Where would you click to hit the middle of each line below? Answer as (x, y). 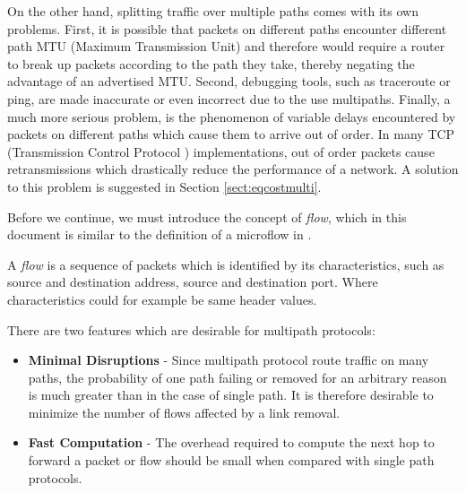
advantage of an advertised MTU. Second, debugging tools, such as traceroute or (229, 81)
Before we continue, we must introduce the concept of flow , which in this (207, 216)
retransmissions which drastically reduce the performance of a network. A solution (233, 169)
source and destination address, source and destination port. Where (193, 282)
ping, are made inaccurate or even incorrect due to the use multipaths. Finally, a (229, 98)
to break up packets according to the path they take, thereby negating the (211, 63)
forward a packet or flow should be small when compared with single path (231, 460)
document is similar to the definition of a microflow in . (160, 234)
